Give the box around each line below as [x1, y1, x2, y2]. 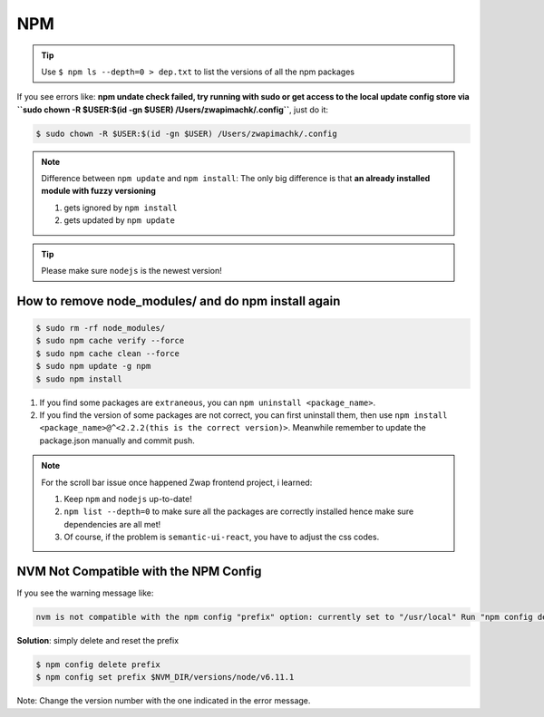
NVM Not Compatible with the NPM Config [16, 563, 262, 579]
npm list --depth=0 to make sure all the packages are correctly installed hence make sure [63, 506, 414, 517]
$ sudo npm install [35, 373, 122, 384]
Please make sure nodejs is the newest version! [41, 266, 222, 276]
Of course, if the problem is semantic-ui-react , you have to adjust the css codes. [63, 531, 380, 543]
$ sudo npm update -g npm [35, 361, 151, 372]
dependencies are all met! [63, 518, 161, 529]
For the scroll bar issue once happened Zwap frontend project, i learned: [41, 477, 313, 488]
